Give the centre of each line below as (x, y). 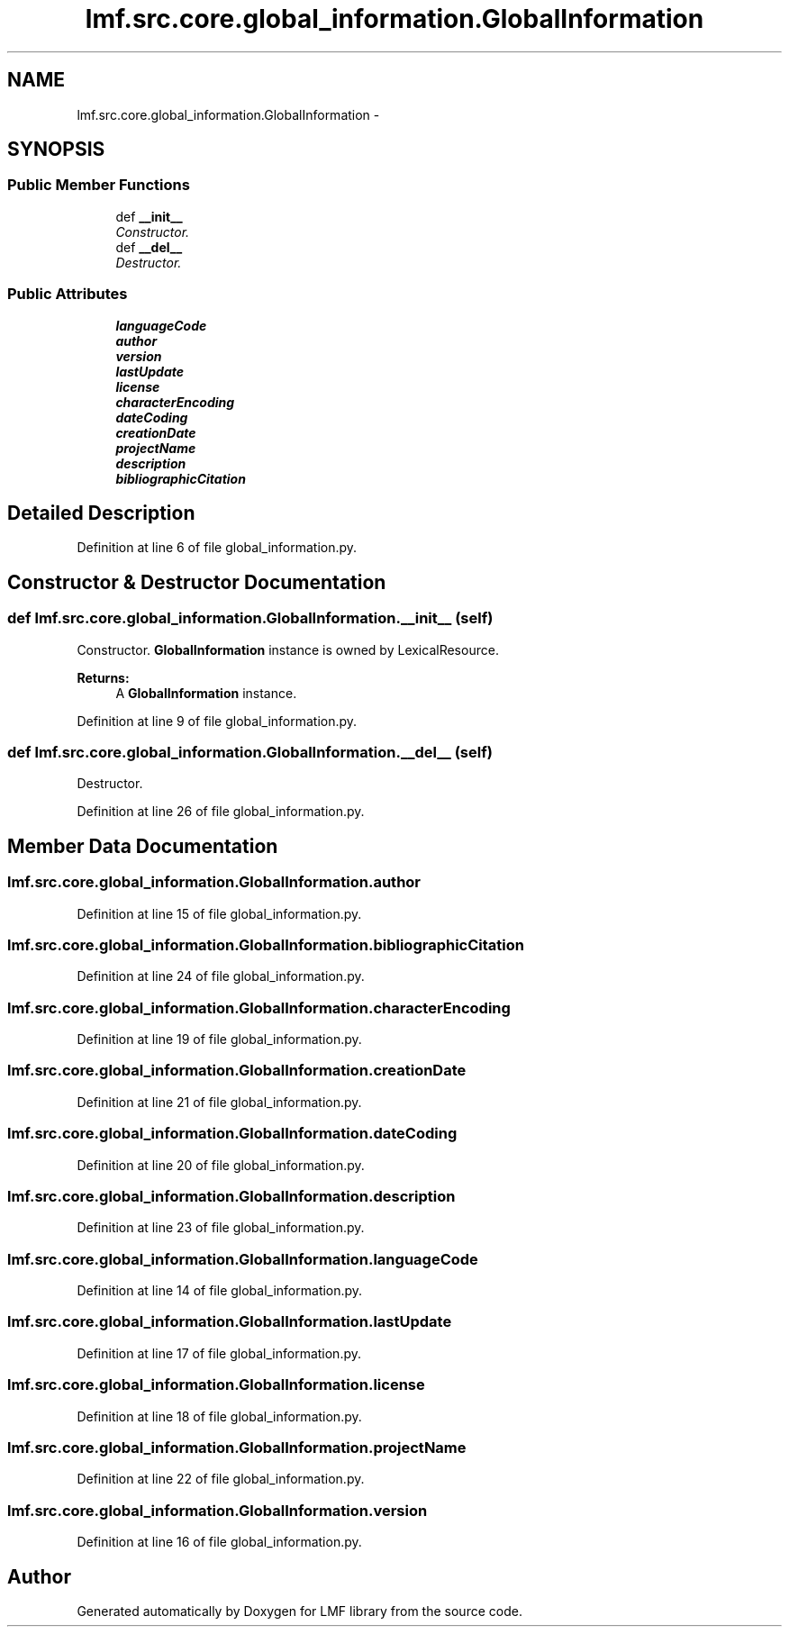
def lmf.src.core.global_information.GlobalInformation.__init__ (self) (250, 618)
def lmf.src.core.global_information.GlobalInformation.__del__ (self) (250, 752)
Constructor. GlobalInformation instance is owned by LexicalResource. (288, 649)
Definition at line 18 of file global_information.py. (219, 1416)
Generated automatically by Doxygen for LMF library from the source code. (299, 1611)
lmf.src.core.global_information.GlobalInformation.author (214, 882)
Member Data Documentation (143, 846)
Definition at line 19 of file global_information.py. (219, 1039)
